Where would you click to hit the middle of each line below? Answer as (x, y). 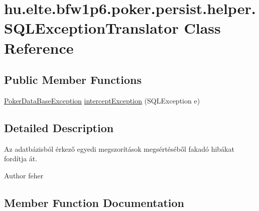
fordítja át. (21, 159)
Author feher (24, 175)
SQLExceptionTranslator (91, 28)
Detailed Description (59, 127)
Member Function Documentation (94, 202)
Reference (39, 47)
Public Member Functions (73, 80)
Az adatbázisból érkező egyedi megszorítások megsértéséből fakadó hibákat (119, 148)
